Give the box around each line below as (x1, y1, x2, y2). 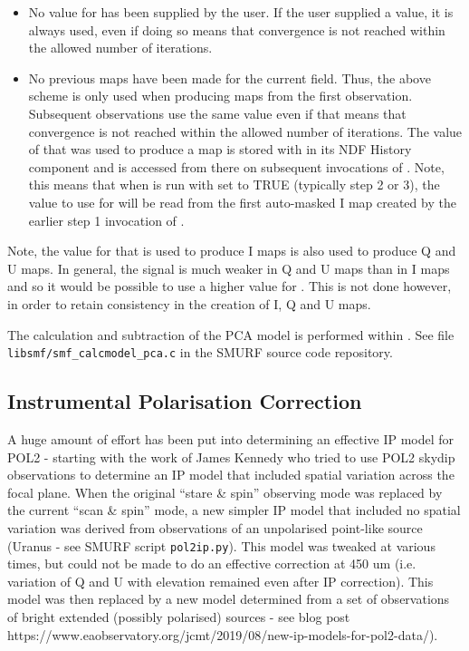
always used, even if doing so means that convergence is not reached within (28, 20, 445, 39)
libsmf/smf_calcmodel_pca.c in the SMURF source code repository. (7, 343, 393, 362)
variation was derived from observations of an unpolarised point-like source (7, 518, 423, 537)
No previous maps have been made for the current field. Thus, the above (28, 68, 431, 87)
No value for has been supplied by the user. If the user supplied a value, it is (28, 3, 454, 21)
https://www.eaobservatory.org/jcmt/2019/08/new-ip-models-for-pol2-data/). (7, 625, 438, 644)
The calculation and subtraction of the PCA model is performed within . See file (7, 325, 455, 344)
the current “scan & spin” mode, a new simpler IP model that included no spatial (7, 500, 461, 520)
